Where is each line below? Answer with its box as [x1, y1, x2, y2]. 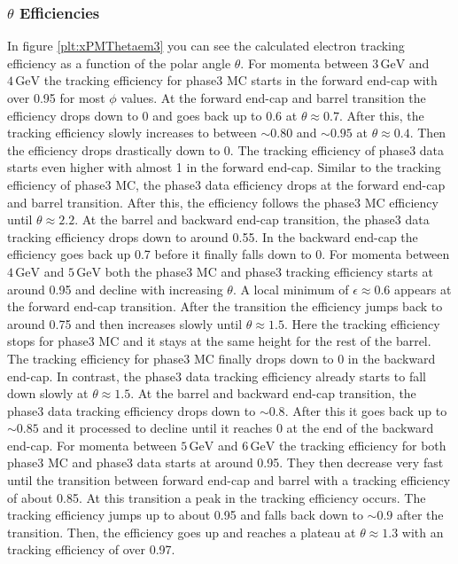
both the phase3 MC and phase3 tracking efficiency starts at [105, 262, 433, 280]
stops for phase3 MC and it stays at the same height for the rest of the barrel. [7, 332, 431, 350]
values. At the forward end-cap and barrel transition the [120, 89, 426, 106]
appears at [394, 279, 452, 298]
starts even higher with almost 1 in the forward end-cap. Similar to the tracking [7, 158, 441, 176]
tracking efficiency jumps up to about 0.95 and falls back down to [7, 505, 363, 524]
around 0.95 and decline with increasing [7, 279, 223, 298]
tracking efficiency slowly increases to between [7, 123, 257, 142]
